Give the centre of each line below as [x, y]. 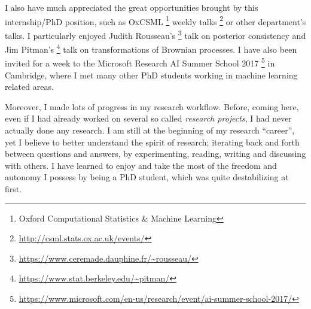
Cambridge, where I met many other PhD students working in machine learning [151, 75]
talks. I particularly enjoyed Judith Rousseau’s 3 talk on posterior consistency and [155, 34]
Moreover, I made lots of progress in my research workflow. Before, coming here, [152, 106]
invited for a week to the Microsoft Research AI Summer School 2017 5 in [140, 62]
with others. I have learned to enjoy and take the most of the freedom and [141, 165]
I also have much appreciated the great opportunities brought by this [132, 7]
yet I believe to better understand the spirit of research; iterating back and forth [152, 142]
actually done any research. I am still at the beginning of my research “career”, [150, 130]
